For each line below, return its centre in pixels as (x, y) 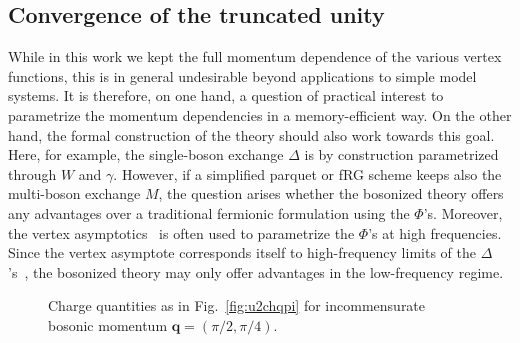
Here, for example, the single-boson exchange (146, 154)
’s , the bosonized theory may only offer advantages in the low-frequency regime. (256, 271)
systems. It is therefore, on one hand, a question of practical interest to (226, 95)
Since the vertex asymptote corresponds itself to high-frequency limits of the (242, 252)
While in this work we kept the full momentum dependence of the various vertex (255, 56)
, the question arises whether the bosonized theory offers (331, 193)
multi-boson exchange (74, 193)
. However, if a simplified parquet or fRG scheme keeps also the (307, 173)
